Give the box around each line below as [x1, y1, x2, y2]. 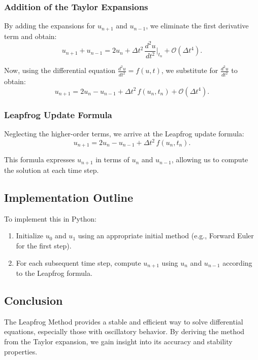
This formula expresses [4, 154, 75, 165]
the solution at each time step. [4, 164, 99, 175]
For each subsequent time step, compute [16, 257, 141, 268]
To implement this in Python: [4, 213, 96, 224]
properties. [4, 346, 38, 356]
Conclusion [4, 292, 63, 308]
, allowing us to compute [171, 154, 248, 165]
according [222, 257, 252, 268]
